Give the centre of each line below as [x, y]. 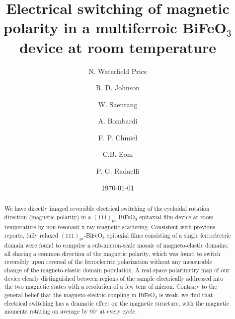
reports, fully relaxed [31, 235]
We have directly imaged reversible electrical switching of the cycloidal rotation [107, 209]
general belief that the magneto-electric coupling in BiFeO [79, 295]
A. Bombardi [118, 121]
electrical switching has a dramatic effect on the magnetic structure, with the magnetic [117, 303]
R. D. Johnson [118, 88]
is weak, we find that [186, 295]
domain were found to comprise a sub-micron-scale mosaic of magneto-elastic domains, [116, 245]
